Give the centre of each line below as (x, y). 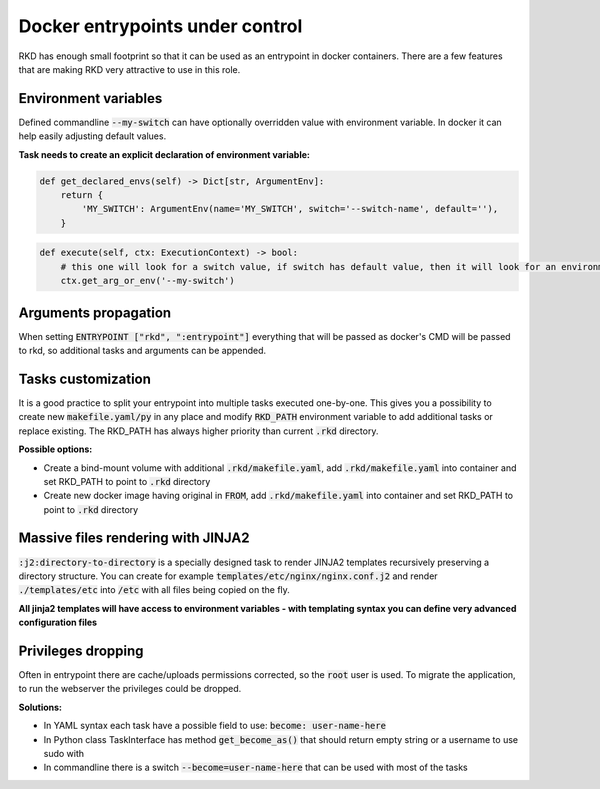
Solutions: (40, 707)
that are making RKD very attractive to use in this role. (129, 69)
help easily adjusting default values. (92, 136)
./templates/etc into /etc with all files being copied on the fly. (154, 590)
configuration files (58, 622)
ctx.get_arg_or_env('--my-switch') (147, 281)
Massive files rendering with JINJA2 (134, 538)
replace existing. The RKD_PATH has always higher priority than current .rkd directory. (198, 431)
